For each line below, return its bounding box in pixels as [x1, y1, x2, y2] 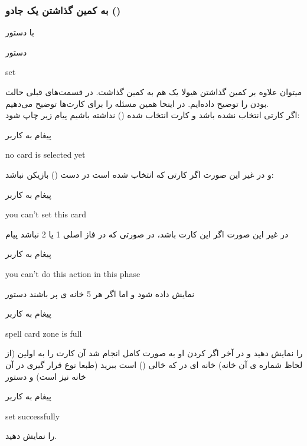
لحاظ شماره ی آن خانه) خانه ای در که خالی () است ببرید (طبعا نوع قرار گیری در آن [5, 358, 303, 370]
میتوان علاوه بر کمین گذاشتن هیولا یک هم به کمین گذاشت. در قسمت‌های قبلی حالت [5, 86, 302, 97]
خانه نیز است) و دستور [5, 370, 86, 382]
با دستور [5, 26, 35, 38]
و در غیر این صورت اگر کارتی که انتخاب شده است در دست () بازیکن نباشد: [5, 168, 274, 180]
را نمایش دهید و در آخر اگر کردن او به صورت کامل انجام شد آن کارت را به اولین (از [5, 347, 303, 359]
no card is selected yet [5, 148, 86, 161]
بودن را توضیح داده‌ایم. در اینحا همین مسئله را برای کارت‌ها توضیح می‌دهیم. [5, 97, 269, 109]
